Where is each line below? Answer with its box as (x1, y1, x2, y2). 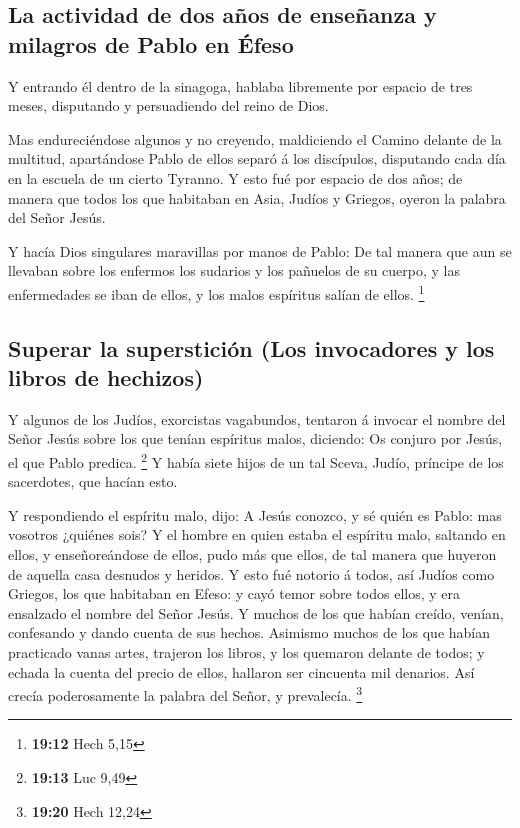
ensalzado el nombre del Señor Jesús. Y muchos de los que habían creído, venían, (8, 602, 504, 623)
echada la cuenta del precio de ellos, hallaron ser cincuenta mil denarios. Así (8, 661, 475, 682)
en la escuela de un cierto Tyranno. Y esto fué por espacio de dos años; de (8, 167, 463, 188)
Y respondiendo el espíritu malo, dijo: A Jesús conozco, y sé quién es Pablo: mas (8, 504, 502, 525)
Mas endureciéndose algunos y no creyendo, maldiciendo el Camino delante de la (8, 128, 502, 149)
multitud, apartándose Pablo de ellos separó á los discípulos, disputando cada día (8, 148, 506, 169)
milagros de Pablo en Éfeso (8, 28, 294, 59)
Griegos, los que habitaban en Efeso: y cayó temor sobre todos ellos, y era (8, 583, 460, 604)
